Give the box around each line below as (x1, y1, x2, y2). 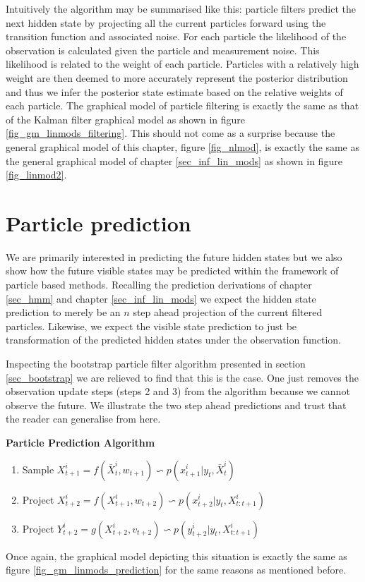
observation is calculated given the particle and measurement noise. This (6, 42, 320, 57)
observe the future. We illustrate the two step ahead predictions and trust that (6, 397, 347, 412)
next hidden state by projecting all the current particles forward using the (6, 15, 326, 30)
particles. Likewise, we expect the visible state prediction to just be (6, 318, 297, 333)
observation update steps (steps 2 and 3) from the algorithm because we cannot (6, 384, 350, 399)
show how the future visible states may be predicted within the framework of (6, 263, 339, 278)
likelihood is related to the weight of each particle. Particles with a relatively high (6, 56, 359, 71)
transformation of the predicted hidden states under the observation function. (6, 332, 342, 347)
